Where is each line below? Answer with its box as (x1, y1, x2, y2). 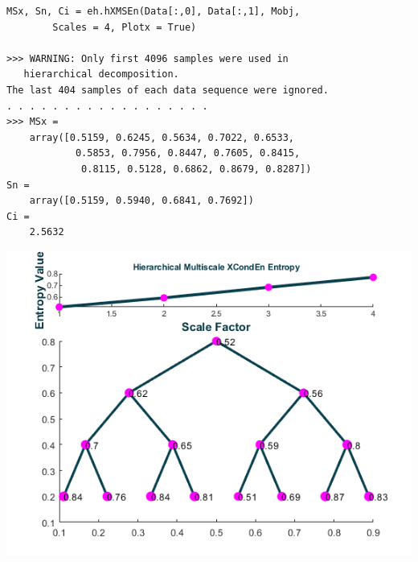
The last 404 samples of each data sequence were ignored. (6, 84, 329, 96)
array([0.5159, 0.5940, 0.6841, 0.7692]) (29, 195, 254, 207)
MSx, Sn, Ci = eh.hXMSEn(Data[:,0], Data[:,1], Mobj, (6, 6, 301, 17)
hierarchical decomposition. (23, 68, 179, 81)
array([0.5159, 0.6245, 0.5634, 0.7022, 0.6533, (29, 131, 294, 143)
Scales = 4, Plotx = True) (52, 21, 197, 33)
